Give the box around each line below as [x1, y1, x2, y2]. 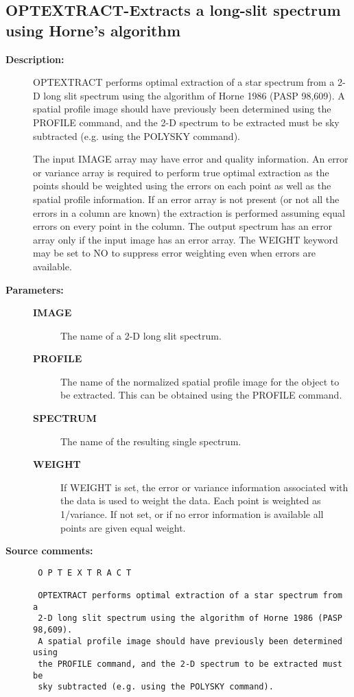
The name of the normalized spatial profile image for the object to [60, 374, 340, 388]
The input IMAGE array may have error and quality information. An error [33, 152, 349, 166]
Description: [5, 51, 64, 66]
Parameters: [5, 282, 64, 296]
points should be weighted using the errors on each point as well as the [33, 178, 331, 193]
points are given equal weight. [60, 520, 186, 534]
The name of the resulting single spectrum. [60, 434, 241, 448]
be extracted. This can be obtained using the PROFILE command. [60, 388, 342, 402]
